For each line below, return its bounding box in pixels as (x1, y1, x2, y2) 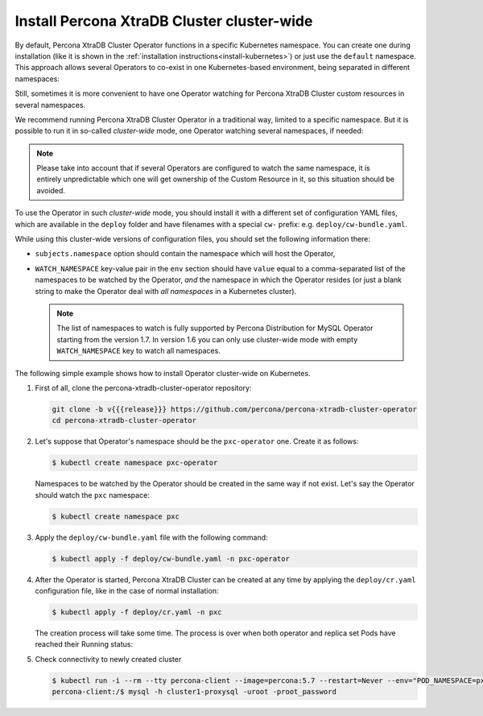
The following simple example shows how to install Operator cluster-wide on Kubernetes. (14, 368, 311, 378)
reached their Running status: (35, 639, 133, 649)
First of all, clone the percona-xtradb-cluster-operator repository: (35, 383, 253, 392)
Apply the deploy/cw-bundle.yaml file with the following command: (35, 532, 269, 542)
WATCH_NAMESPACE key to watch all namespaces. (56, 346, 221, 356)
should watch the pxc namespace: (35, 490, 151, 499)
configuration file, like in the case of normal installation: (35, 586, 219, 595)
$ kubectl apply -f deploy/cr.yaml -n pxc (52, 607, 222, 616)
